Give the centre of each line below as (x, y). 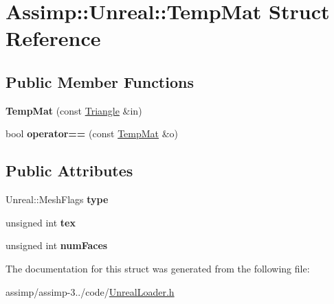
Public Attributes (69, 171)
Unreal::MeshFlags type (57, 199)
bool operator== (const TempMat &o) (92, 133)
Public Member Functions (100, 81)
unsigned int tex (41, 222)
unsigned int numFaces (57, 245)
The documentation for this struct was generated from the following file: (158, 268)
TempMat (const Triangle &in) (74, 110)
